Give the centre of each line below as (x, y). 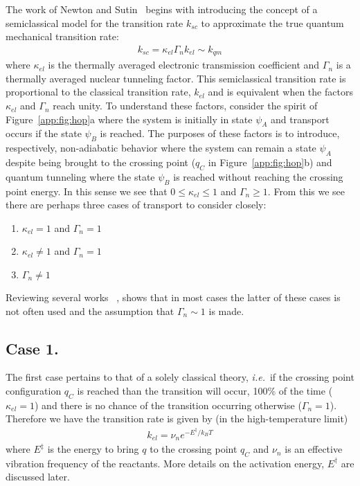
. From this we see (306, 191)
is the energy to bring (93, 449)
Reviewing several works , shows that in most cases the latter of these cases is (173, 297)
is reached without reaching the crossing (258, 176)
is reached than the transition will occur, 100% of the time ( (205, 390)
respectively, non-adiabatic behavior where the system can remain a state (161, 148)
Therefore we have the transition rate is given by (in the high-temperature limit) (177, 418)
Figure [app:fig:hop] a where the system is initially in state (129, 119)
